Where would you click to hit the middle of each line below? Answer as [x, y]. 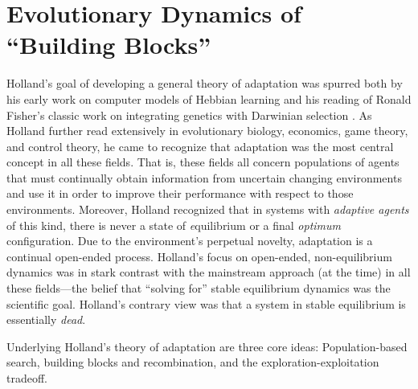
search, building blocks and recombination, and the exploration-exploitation [193, 362]
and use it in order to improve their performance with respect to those [180, 193]
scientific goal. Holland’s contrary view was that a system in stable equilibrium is [206, 303]
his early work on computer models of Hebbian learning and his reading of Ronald [209, 98]
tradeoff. [27, 378]
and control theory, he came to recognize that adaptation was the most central [200, 146]
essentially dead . [46, 319]
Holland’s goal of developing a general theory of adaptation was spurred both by [205, 83]
